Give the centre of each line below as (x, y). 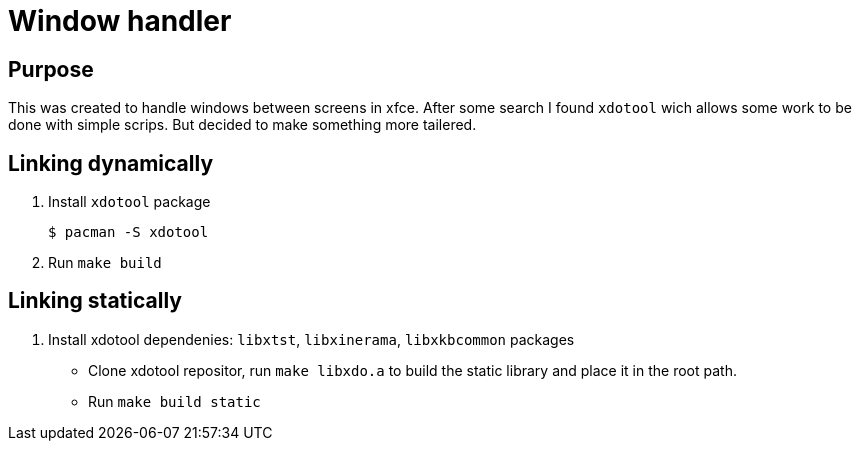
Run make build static (174, 401)
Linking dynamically (111, 163)
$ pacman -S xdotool (128, 232)
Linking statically (95, 301)
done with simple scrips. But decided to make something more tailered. (242, 125)
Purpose (51, 69)
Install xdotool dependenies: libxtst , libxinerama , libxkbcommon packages (311, 339)
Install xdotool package (129, 202)
